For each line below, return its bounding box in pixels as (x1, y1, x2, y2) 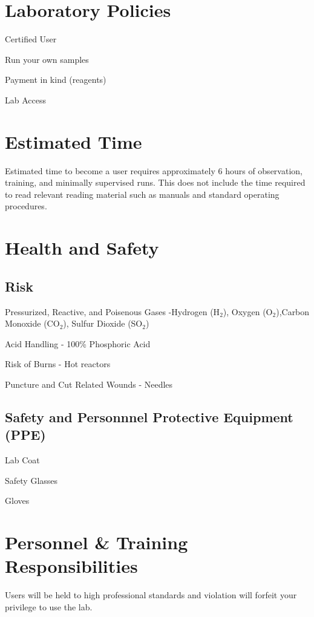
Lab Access (5, 93, 46, 106)
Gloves (5, 494, 30, 507)
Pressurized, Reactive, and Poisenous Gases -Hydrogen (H (5, 305, 220, 318)
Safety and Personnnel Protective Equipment (5, 407, 293, 426)
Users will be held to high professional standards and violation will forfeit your (5, 589, 297, 601)
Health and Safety (5, 235, 159, 260)
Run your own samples (5, 53, 89, 65)
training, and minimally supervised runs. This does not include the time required (5, 176, 306, 189)
